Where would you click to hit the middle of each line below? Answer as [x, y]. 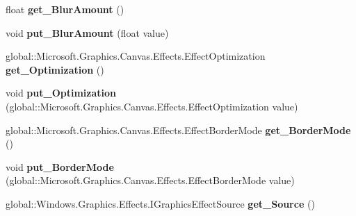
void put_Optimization [61, 93]
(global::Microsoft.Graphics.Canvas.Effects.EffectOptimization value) [152, 106]
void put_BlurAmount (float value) [87, 32]
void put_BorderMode [60, 166]
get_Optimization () [55, 69]
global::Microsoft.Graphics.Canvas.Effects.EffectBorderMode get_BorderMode [178, 130]
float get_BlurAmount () [65, 9]
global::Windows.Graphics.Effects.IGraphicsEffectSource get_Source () [160, 203]
